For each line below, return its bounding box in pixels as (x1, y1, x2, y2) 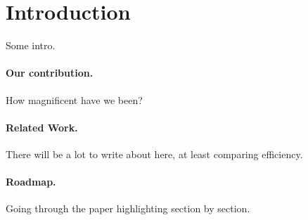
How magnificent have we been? (6, 92, 143, 107)
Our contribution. (6, 65, 94, 80)
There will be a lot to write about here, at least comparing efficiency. (6, 146, 303, 161)
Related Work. (6, 119, 78, 134)
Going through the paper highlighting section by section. (6, 201, 250, 216)
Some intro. (6, 38, 56, 53)
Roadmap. (6, 174, 56, 189)
